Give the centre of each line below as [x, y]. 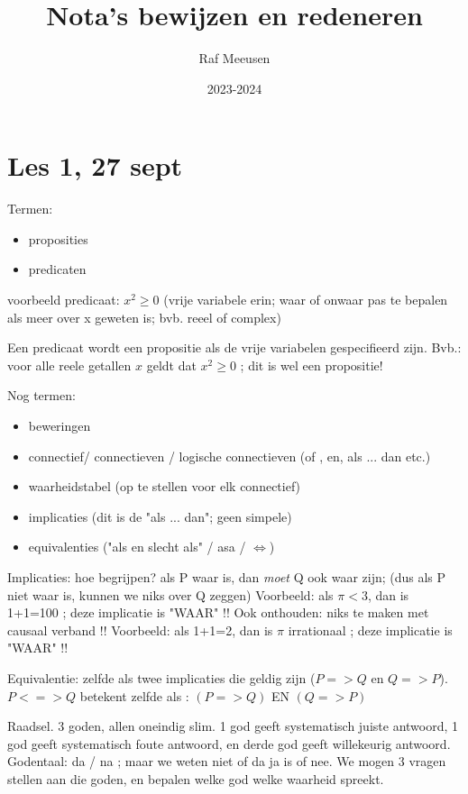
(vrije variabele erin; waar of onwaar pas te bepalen [306, 300]
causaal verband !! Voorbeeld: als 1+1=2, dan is [140, 630]
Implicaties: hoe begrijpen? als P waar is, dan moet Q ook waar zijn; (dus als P [227, 576]
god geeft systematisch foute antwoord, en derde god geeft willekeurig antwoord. [229, 743]
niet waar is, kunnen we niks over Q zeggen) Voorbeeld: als [170, 594]
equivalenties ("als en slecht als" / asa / [137, 547]
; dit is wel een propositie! [312, 365]
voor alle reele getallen [69, 365]
